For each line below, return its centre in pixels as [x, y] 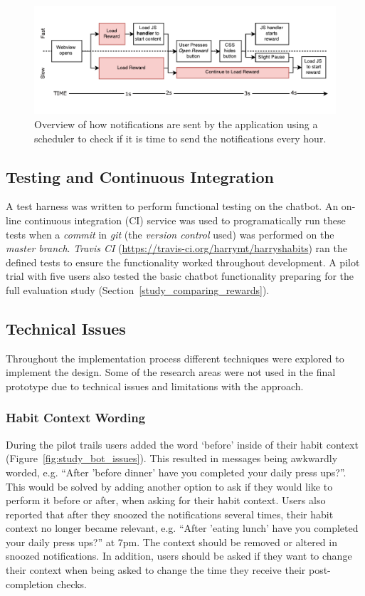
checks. [72, 584]
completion [30, 584]
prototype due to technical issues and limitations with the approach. [155, 386]
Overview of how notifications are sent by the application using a [176, 124]
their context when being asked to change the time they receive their [156, 570]
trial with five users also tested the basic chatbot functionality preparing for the [180, 276]
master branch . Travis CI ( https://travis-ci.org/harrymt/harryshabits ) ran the [176, 248]
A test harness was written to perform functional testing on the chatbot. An [172, 206]
